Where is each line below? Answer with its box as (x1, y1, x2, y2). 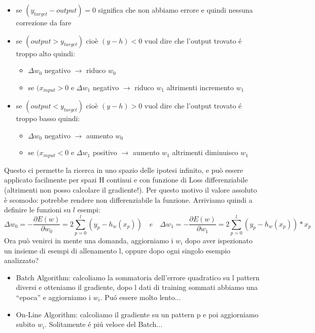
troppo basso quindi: (16, 113, 80, 124)
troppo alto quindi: (16, 48, 75, 58)
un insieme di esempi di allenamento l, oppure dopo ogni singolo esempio (4, 245, 231, 255)
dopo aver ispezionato (185, 235, 253, 245)
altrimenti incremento (166, 82, 234, 92)
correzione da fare (16, 17, 72, 27)
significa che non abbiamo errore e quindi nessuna (98, 5, 253, 15)
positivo (92, 147, 117, 158)
